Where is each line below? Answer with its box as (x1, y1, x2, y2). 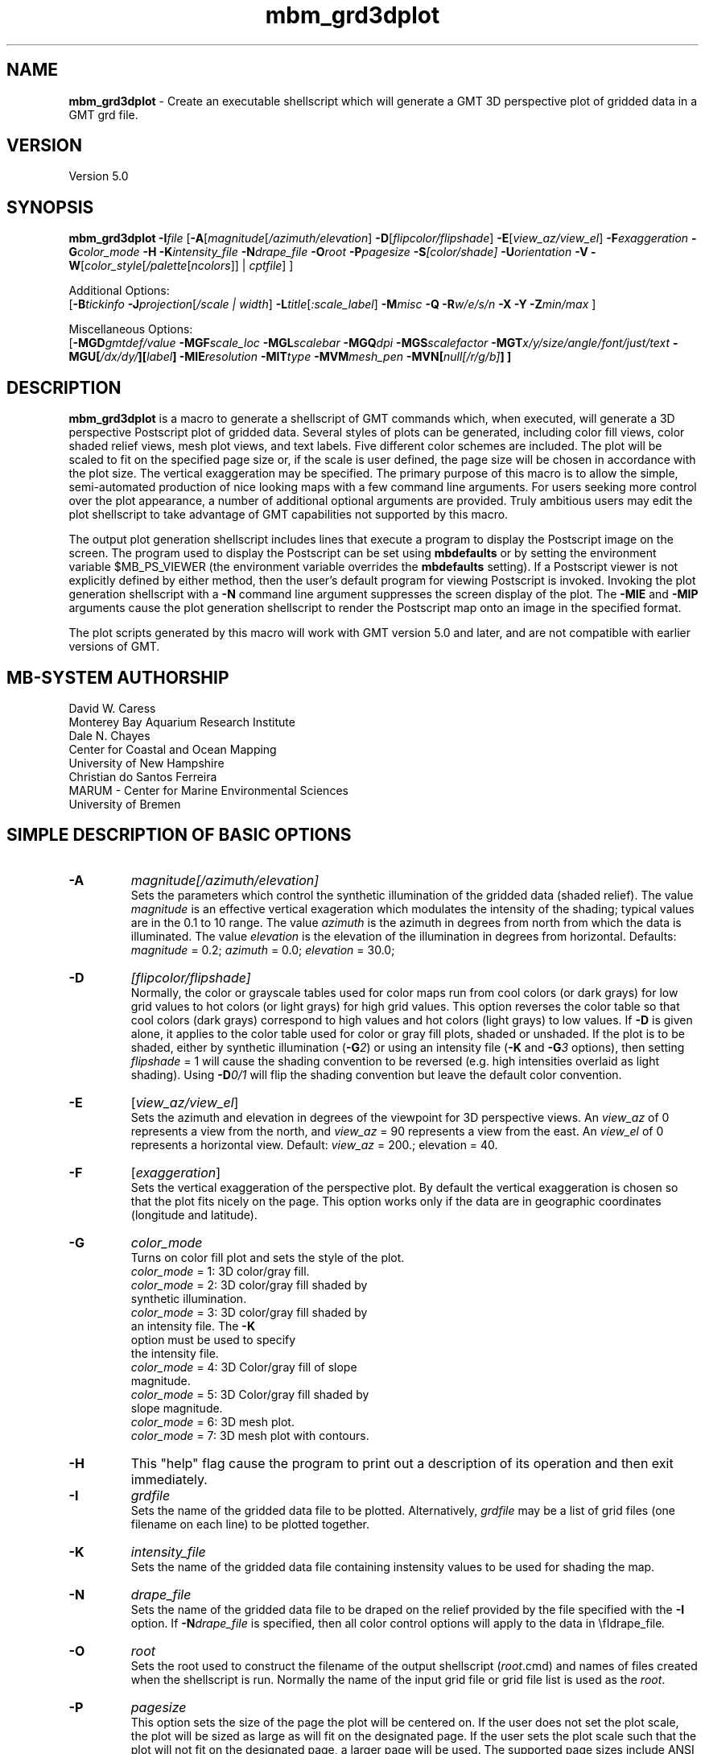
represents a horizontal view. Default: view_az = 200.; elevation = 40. (130, 1137, 498, 1152)
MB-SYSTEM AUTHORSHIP (6, 667, 229, 688)
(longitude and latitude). (130, 1207, 258, 1222)
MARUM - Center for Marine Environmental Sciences (68, 783, 348, 797)
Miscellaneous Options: (68, 322, 193, 337)
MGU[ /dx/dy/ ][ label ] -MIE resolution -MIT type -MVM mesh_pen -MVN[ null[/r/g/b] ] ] (68, 350, 512, 364)
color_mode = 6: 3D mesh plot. (130, 1414, 295, 1429)
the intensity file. (130, 1346, 219, 1360)
